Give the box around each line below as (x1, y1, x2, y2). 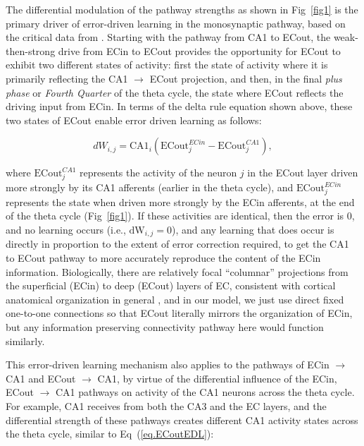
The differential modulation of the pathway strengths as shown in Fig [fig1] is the (6, 2, 358, 16)
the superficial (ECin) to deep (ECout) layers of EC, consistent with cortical (6, 278, 336, 293)
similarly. (6, 333, 45, 348)
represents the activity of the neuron (80, 165, 237, 180)
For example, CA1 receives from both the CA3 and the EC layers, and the (6, 398, 327, 413)
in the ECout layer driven (247, 165, 358, 180)
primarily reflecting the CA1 (6, 71, 128, 85)
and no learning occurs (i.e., (6, 222, 126, 236)
